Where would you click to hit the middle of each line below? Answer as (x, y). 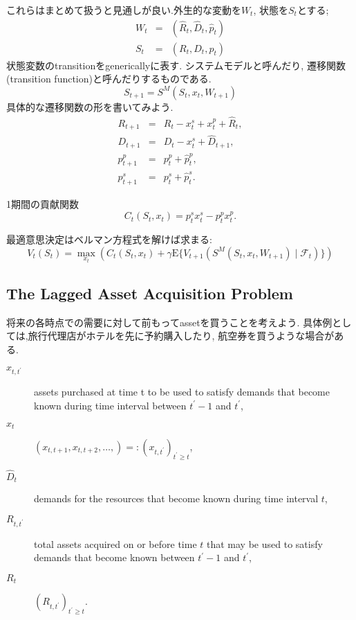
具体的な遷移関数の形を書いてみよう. (90, 106)
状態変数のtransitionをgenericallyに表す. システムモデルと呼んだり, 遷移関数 (176, 65)
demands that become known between (114, 557)
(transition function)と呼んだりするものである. (109, 79)
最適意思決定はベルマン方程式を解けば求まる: (109, 239)
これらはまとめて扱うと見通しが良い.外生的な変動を (124, 10)
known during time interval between (110, 405)
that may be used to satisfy (265, 543)
